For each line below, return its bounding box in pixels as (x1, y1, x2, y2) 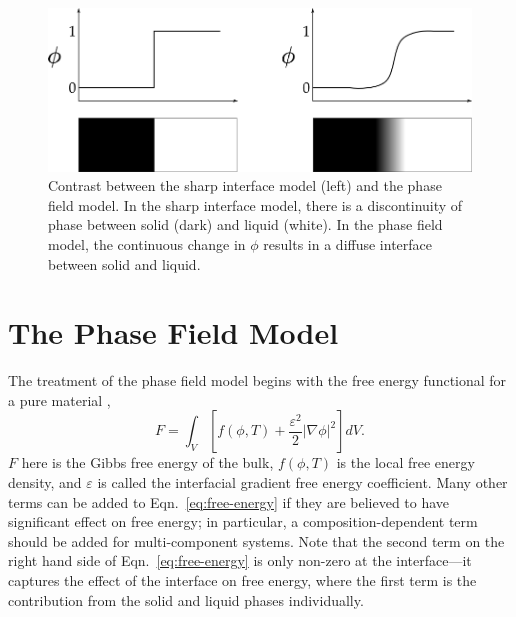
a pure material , (8, 389, 111, 410)
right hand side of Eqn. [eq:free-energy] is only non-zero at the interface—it (8, 550, 472, 571)
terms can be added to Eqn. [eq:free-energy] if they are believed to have (8, 491, 450, 512)
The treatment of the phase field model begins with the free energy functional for (8, 370, 507, 391)
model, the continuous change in (48, 233, 246, 254)
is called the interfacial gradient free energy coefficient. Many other (97, 472, 508, 493)
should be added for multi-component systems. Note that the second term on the (8, 530, 505, 551)
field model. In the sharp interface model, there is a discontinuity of (48, 194, 463, 215)
